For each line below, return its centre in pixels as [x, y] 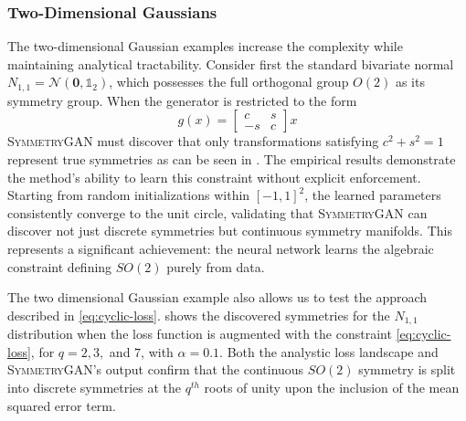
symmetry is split [407, 369]
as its [410, 82]
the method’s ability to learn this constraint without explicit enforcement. [214, 177]
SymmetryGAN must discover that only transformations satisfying [193, 141]
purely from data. [216, 266]
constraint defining [60, 266]
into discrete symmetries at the [95, 388]
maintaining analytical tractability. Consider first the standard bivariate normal [231, 63]
